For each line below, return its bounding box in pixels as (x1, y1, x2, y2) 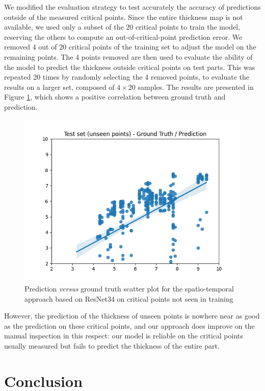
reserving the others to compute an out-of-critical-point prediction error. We (4, 31, 243, 42)
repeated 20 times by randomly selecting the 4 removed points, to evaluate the (4, 71, 249, 82)
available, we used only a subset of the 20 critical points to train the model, (4, 21, 241, 32)
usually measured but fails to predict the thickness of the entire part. (4, 340, 220, 351)
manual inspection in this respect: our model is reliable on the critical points (4, 330, 243, 341)
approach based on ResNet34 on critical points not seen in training (24, 293, 233, 304)
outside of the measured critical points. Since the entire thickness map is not (4, 11, 243, 22)
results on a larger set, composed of (4, 81, 115, 92)
